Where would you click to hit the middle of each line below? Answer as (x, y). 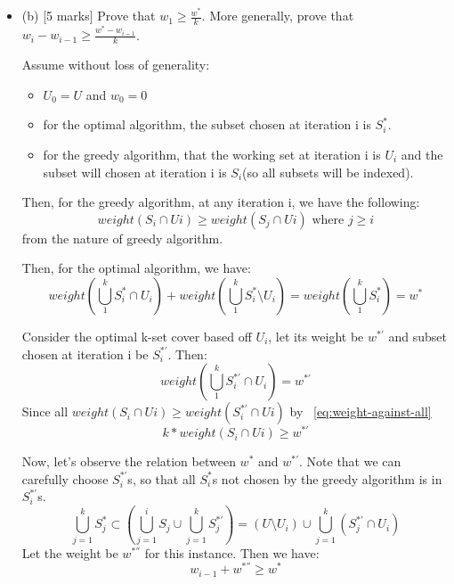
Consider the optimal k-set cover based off (137, 336)
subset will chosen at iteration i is (135, 172)
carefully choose (65, 478)
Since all (45, 411)
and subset (418, 336)
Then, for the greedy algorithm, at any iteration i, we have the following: (221, 202)
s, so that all (162, 478)
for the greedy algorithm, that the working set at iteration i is (212, 154)
